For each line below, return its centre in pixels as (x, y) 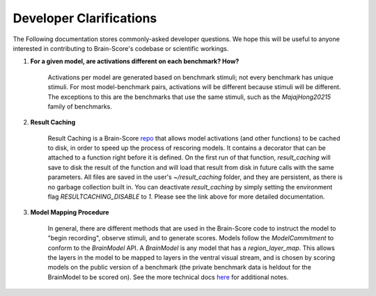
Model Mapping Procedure (70, 212)
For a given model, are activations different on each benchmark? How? (135, 61)
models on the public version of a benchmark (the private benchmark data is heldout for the (179, 267)
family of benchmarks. (80, 106)
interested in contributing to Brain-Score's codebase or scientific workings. (121, 48)
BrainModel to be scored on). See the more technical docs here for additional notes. (168, 277)
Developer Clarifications (85, 18)
